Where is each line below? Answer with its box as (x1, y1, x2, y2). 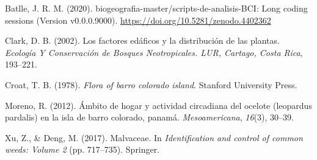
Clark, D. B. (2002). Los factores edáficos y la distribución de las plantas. (5, 34, 280, 47)
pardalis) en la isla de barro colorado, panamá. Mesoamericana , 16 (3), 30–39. (5, 111, 294, 123)
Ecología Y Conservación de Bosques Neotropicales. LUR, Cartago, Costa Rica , (5, 46, 303, 58)
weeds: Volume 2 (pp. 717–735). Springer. (5, 143, 160, 156)
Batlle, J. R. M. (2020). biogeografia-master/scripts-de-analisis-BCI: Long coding (5, 2, 308, 14)
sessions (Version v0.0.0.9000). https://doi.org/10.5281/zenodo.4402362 (5, 13, 271, 26)
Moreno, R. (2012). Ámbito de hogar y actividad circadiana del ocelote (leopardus (5, 99, 312, 111)
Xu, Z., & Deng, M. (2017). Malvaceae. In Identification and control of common (5, 131, 303, 144)
